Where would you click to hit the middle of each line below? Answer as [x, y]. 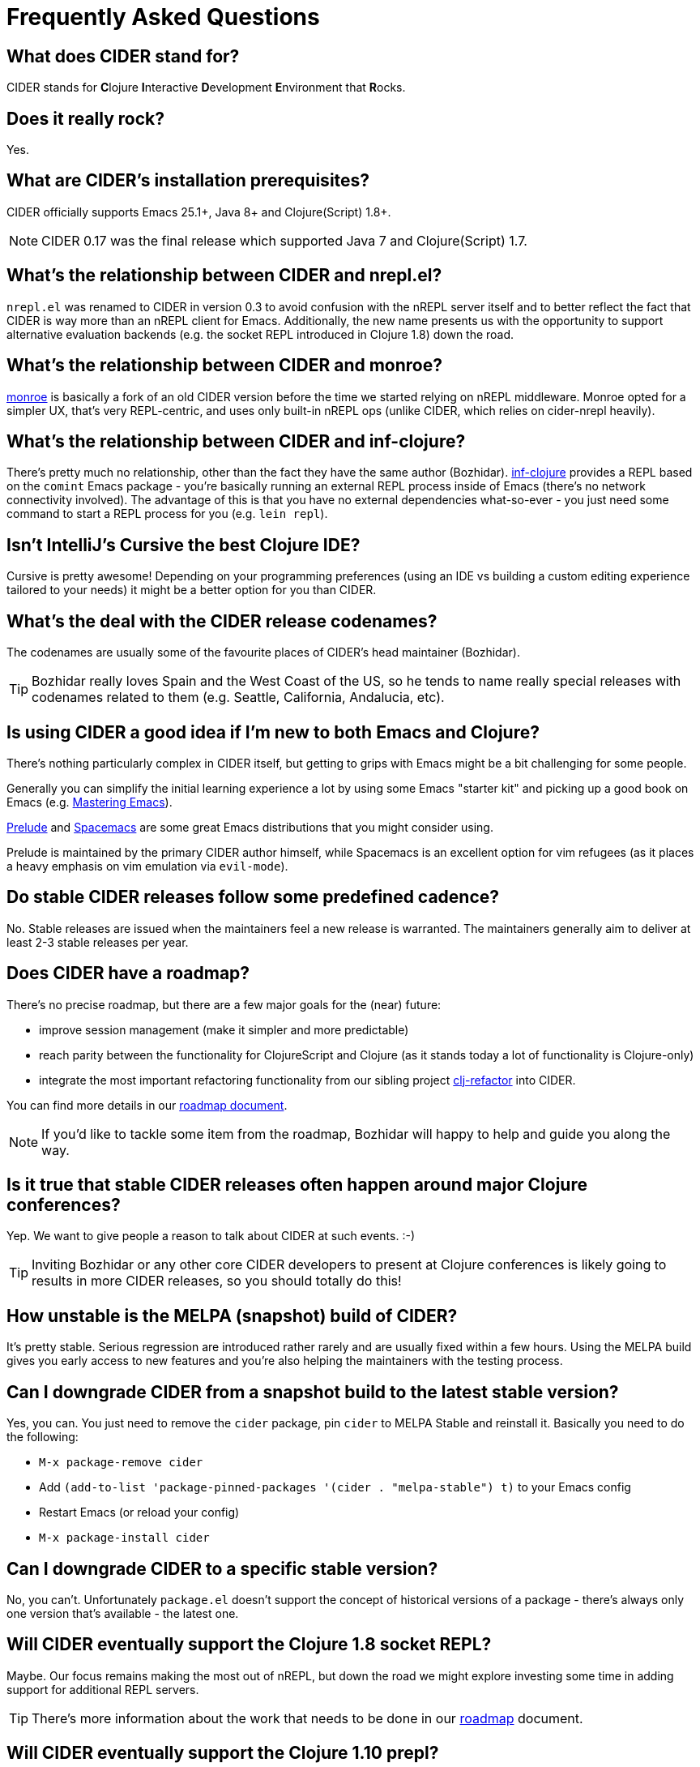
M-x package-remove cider [121, 1463]
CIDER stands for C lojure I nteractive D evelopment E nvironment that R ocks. [206, 88]
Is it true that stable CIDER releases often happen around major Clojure [297, 1185]
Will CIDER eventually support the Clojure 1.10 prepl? [223, 1753]
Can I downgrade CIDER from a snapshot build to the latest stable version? [313, 1392]
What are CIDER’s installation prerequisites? [188, 181]
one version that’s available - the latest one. [123, 1613]
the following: [43, 1437]
